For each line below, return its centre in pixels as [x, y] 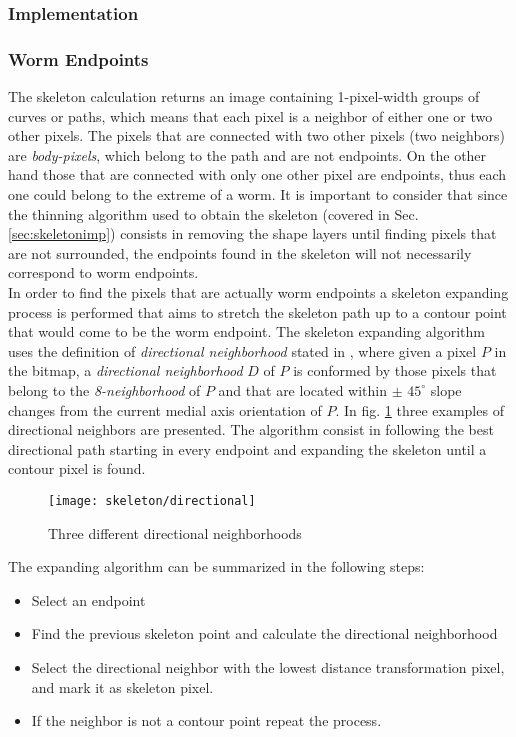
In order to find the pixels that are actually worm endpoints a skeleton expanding [258, 292]
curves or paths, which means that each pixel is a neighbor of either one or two [250, 115]
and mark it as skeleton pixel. [122, 686]
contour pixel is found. [77, 468]
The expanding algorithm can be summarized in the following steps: [216, 566]
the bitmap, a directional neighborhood [125, 370]
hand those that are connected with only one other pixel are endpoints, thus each [257, 174]
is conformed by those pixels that [395, 370]
